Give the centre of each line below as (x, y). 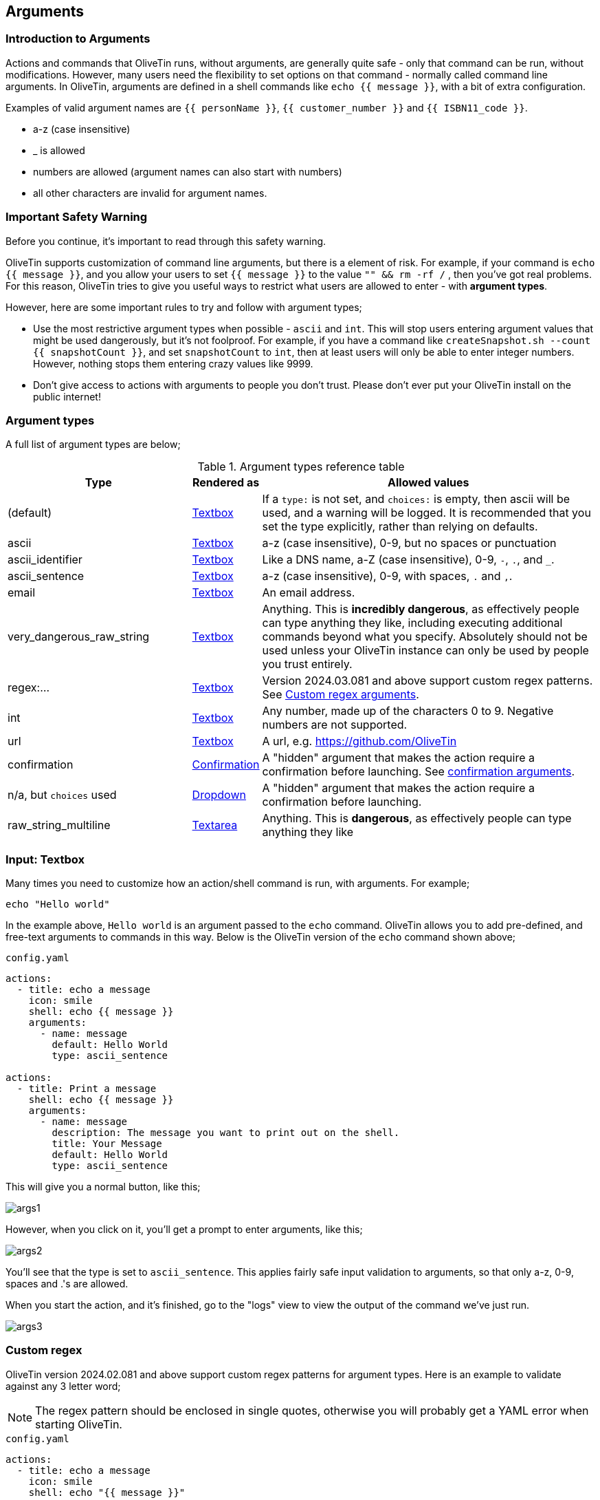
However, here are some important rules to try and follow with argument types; (184, 307)
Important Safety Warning (77, 217)
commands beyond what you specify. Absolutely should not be (425, 637)
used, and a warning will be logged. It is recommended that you (426, 513)
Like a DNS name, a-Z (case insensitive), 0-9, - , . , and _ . (408, 560)
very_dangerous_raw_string (79, 637)
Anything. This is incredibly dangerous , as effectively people (421, 609)
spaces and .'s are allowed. (67, 1284)
